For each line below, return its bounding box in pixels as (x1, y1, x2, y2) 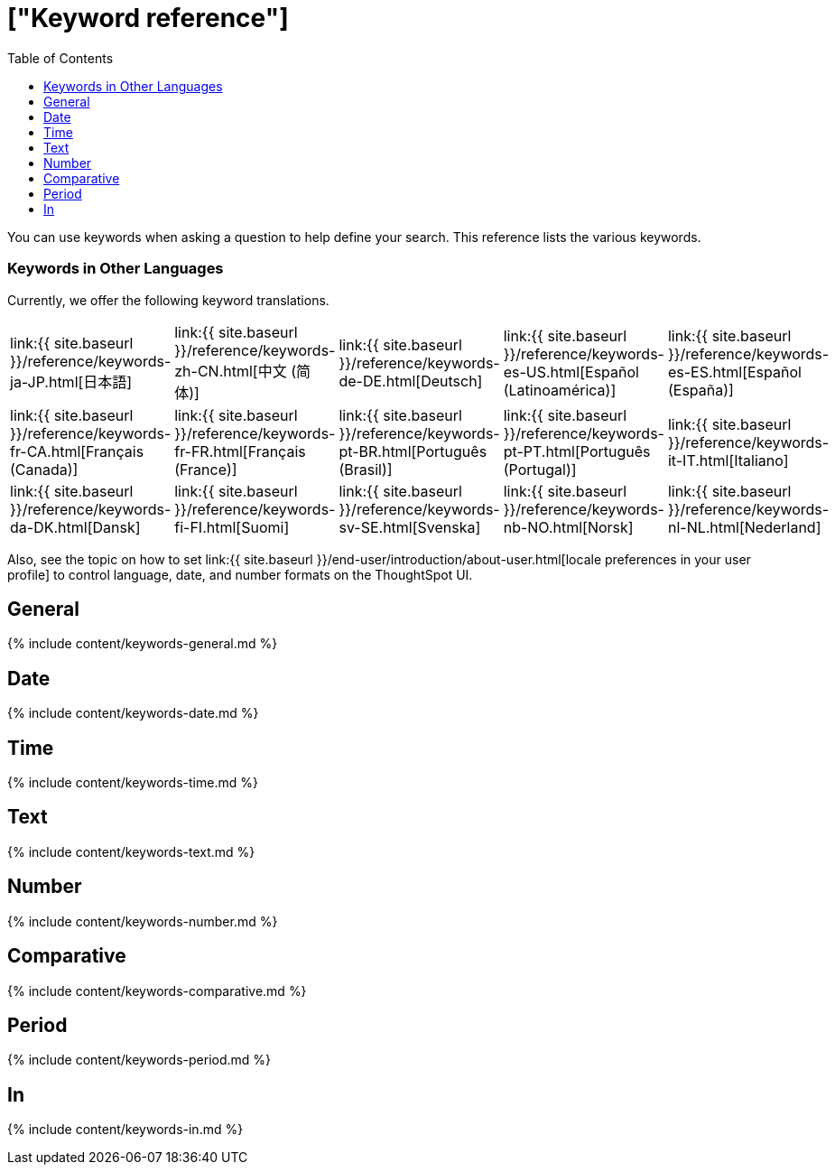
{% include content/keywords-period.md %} (7, 1052, 272, 1068)
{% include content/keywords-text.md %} (7, 843, 255, 860)
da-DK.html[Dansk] (10, 517, 141, 536)
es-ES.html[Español (667, 362, 802, 381)
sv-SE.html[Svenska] (339, 517, 481, 536)
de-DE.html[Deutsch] (339, 371, 483, 390)
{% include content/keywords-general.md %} (7, 636, 278, 652)
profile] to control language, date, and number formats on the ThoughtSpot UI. (7, 566, 473, 582)
